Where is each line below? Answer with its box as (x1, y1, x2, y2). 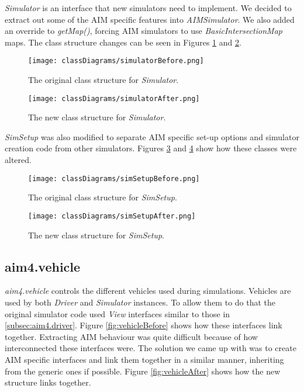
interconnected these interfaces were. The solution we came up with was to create (5, 342, 296, 354)
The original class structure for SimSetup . (28, 191, 177, 203)
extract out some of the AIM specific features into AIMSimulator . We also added (5, 13, 295, 25)
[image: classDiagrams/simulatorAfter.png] (28, 94, 200, 103)
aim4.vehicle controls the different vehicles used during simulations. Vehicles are (5, 285, 291, 297)
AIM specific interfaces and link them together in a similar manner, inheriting (5, 353, 284, 365)
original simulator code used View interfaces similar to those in (5, 307, 230, 320)
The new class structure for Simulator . (28, 111, 166, 123)
